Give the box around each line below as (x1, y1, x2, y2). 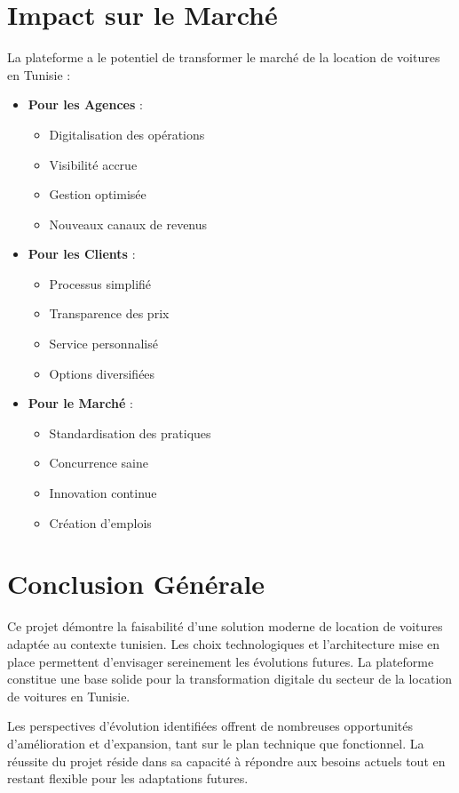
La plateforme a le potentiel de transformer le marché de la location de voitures (7, 48, 440, 67)
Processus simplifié (49, 274, 152, 292)
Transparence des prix (49, 304, 170, 323)
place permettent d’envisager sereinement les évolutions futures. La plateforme (7, 652, 434, 670)
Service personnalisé (49, 334, 158, 353)
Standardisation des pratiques (49, 423, 211, 442)
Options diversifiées (49, 364, 155, 382)
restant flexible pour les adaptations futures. (7, 769, 249, 788)
